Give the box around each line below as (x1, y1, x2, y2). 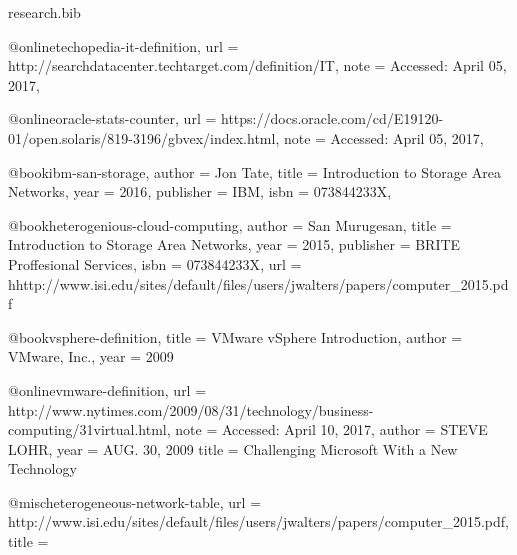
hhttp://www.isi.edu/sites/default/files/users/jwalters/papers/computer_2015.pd (8, 273, 509, 294)
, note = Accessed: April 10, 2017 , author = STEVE (166, 419, 488, 440)
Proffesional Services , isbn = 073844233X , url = (8, 253, 302, 274)
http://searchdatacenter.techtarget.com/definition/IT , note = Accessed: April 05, (8, 55, 507, 76)
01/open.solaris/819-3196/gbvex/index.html (8, 127, 276, 148)
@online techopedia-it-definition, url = (8, 35, 239, 56)
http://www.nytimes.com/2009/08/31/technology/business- (8, 399, 374, 420)
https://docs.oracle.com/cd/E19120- (221, 108, 444, 129)
